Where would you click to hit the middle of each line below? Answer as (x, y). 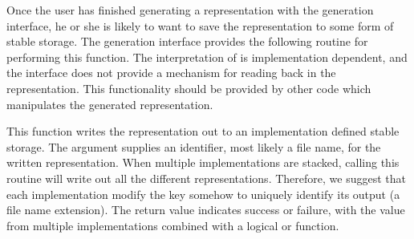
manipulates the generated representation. (110, 104)
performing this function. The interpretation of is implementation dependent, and (207, 57)
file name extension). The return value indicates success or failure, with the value (206, 210)
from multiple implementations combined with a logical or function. (173, 225)
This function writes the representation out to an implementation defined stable (203, 131)
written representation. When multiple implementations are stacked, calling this (203, 162)
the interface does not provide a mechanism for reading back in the (171, 73)
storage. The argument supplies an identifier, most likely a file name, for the (194, 146)
